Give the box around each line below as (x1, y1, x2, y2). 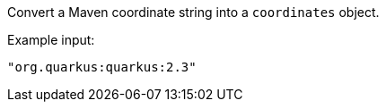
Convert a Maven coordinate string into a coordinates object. (7, 4, 380, 20)
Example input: (7, 32, 95, 47)
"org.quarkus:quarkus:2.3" (7, 60, 197, 74)
